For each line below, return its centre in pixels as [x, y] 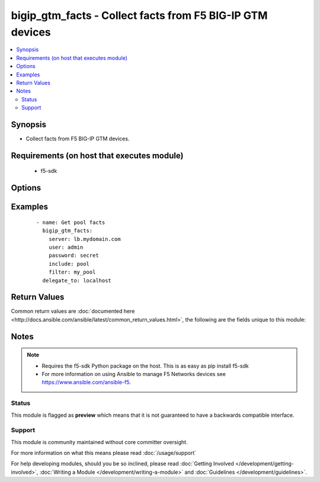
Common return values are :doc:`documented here [73, 311]
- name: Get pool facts [71, 222]
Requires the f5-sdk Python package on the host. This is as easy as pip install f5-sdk [145, 366]
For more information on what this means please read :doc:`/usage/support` [104, 453]
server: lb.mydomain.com [84, 239]
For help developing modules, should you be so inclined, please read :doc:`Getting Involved [122, 464]
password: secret [73, 256]
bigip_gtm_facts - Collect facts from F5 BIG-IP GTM [139, 15]
